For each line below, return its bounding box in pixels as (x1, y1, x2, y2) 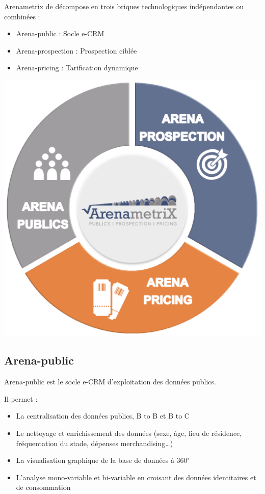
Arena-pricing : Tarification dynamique (16, 62, 138, 73)
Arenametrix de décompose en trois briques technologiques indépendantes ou (4, 1, 244, 11)
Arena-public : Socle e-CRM (16, 28, 104, 39)
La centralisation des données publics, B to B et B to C (16, 410, 190, 421)
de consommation (16, 482, 71, 492)
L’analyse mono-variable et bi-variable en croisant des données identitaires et (16, 472, 256, 482)
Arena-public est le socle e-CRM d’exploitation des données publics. (4, 376, 216, 387)
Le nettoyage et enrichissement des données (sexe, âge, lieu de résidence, (16, 428, 242, 438)
